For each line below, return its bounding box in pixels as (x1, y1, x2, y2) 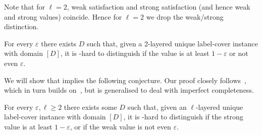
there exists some (64, 101, 117, 112)
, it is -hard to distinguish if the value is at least (60, 48, 209, 58)
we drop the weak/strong (146, 11, 224, 22)
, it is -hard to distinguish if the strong (123, 111, 243, 122)
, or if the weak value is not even (70, 121, 171, 131)
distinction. (4, 21, 39, 32)
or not (229, 48, 248, 58)
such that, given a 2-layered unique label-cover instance (87, 38, 258, 48)
